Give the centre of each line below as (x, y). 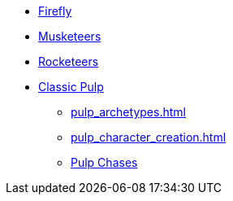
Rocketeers (69, 61)
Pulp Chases (104, 162)
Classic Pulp (71, 87)
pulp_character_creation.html (149, 137)
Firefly (55, 11)
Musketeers (70, 36)
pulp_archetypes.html (128, 112)
